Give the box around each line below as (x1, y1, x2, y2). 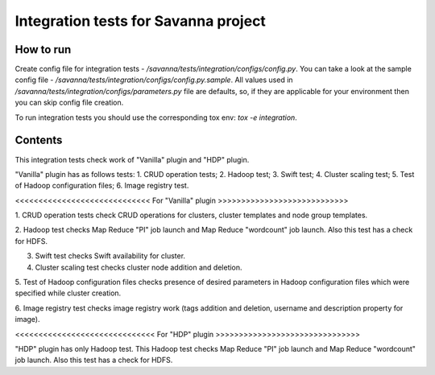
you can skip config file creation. (14, 97, 124, 108)
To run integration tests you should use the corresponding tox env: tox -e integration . (14, 113, 297, 122)
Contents (14, 134, 63, 147)
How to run (14, 43, 72, 56)
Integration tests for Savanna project (14, 12, 266, 30)
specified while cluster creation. (14, 288, 122, 298)
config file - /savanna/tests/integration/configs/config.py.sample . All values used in (14, 75, 293, 84)
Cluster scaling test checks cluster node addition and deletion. (35, 262, 242, 272)
